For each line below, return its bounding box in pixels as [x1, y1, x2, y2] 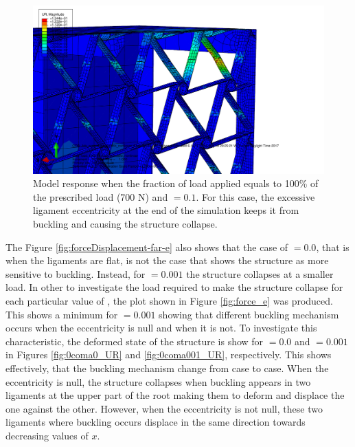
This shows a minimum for [5, 307, 118, 321]
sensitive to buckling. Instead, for [5, 266, 146, 281]
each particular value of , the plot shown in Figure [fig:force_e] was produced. [5, 294, 333, 308]
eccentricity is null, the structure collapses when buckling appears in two [5, 374, 311, 389]
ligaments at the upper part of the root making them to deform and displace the [5, 388, 345, 402]
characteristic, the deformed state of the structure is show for [5, 334, 264, 348]
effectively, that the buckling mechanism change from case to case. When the [5, 361, 329, 375]
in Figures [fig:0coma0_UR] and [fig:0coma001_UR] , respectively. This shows [5, 347, 332, 362]
